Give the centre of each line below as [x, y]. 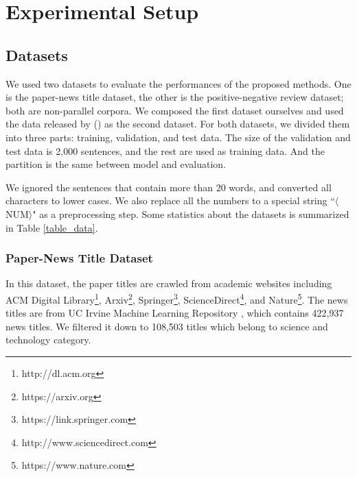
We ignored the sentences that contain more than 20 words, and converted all [169, 187]
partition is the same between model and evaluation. [116, 164]
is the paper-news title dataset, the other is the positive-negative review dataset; [175, 97]
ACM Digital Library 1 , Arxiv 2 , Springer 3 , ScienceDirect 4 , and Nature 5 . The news [177, 298]
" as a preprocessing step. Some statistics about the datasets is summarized [191, 213]
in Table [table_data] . [52, 227]
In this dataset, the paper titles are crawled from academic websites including [169, 283]
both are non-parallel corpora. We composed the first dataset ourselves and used [175, 110]
